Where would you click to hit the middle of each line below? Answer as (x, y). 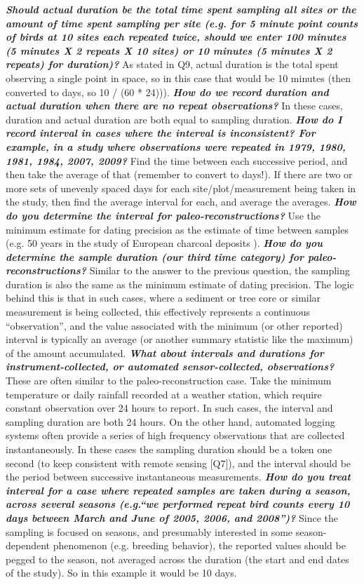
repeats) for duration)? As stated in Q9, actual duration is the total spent (172, 64)
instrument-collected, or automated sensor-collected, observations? (170, 367)
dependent (28, 545)
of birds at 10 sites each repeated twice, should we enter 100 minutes (176, 37)
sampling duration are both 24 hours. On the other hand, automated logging (170, 421)
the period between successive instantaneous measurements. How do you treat (178, 477)
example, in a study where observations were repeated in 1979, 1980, (176, 146)
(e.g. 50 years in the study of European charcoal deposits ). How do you (164, 243)
